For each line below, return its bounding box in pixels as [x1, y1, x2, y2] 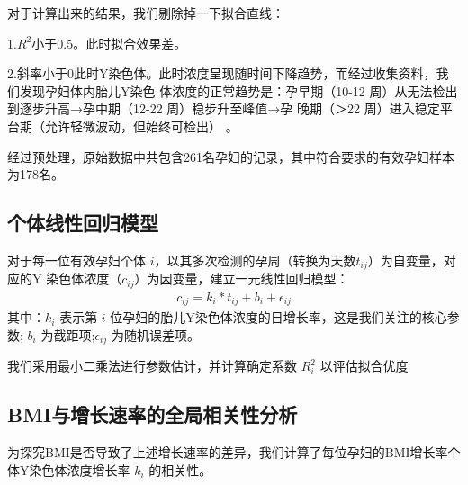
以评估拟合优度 [319, 356, 409, 375]
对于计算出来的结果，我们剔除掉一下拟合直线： [7, 4, 284, 22]
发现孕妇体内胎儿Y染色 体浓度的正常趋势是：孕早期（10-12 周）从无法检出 [19, 81, 458, 100]
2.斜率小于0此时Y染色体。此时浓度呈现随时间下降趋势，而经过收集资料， [7, 64, 436, 83]
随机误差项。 [123, 325, 200, 344]
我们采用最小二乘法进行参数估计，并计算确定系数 [7, 356, 297, 375]
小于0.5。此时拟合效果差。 [31, 33, 187, 52]
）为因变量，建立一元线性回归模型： [134, 269, 349, 288]
